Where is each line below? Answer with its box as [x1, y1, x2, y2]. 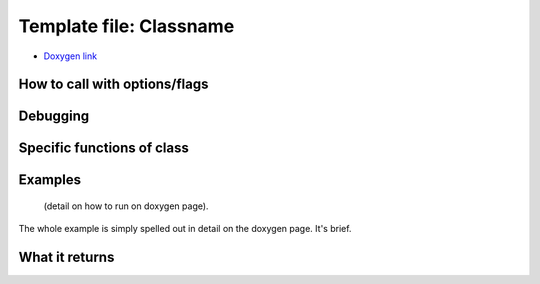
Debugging [18, 108, 90, 125]
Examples [18, 171, 82, 189]
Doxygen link [43, 50, 98, 62]
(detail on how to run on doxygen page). [43, 200, 209, 212]
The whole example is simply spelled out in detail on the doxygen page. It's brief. [18, 223, 352, 235]
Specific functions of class [18, 140, 189, 157]
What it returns [18, 249, 115, 266]
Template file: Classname [18, 15, 235, 37]
